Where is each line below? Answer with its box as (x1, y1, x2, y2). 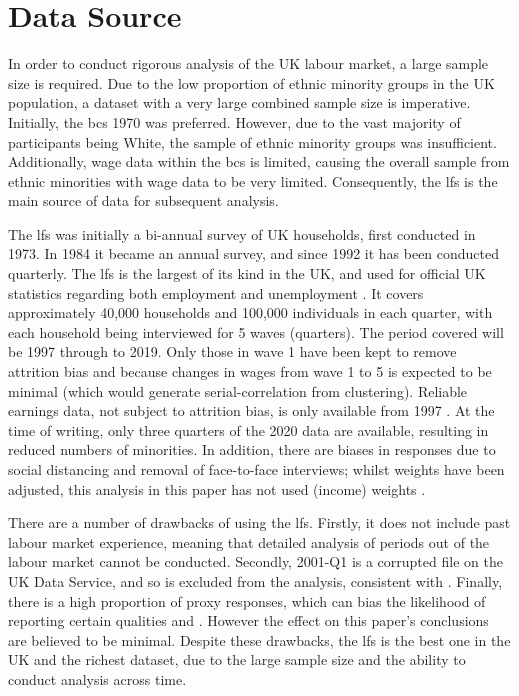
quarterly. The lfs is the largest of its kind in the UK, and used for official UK (8, 263, 486, 284)
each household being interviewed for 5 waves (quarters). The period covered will (8, 321, 504, 342)
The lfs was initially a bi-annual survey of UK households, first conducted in (8, 223, 476, 244)
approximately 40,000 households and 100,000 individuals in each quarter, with (8, 302, 493, 323)
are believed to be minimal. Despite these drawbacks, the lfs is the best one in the (8, 629, 511, 650)
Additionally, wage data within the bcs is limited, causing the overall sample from (8, 151, 510, 172)
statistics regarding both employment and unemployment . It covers (8, 282, 424, 303)
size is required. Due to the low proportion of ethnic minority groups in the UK (8, 72, 495, 93)
